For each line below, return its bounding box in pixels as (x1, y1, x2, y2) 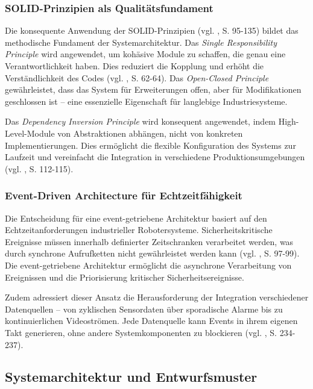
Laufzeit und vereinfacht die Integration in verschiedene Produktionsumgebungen (5, 151, 305, 163)
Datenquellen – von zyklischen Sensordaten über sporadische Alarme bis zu (5, 302, 283, 315)
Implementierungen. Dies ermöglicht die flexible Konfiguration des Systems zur (5, 138, 296, 151)
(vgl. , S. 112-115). (5, 162, 74, 175)
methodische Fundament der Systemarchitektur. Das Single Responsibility (5, 36, 277, 48)
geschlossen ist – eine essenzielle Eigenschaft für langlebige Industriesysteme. (5, 95, 288, 107)
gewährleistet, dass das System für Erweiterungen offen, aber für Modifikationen (5, 83, 302, 96)
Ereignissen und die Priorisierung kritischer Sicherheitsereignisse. (5, 270, 244, 283)
